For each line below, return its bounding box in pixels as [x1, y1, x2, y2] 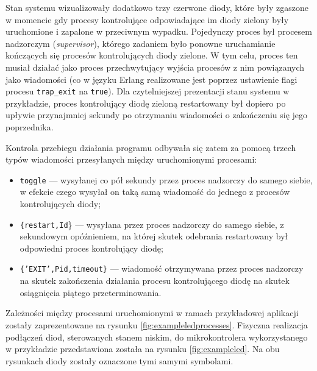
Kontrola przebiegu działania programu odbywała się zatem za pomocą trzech [5, 141, 296, 154]
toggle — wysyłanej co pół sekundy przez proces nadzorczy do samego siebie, [20, 173, 313, 186]
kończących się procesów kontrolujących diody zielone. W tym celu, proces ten [5, 49, 298, 62]
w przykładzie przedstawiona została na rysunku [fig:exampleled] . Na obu [5, 342, 280, 355]
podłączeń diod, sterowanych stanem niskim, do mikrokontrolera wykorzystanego [5, 330, 308, 343]
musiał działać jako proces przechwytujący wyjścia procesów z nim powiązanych [5, 60, 305, 73]
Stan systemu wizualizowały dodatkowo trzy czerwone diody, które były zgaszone [5, 1, 308, 13]
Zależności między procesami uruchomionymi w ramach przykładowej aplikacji [5, 306, 299, 319]
